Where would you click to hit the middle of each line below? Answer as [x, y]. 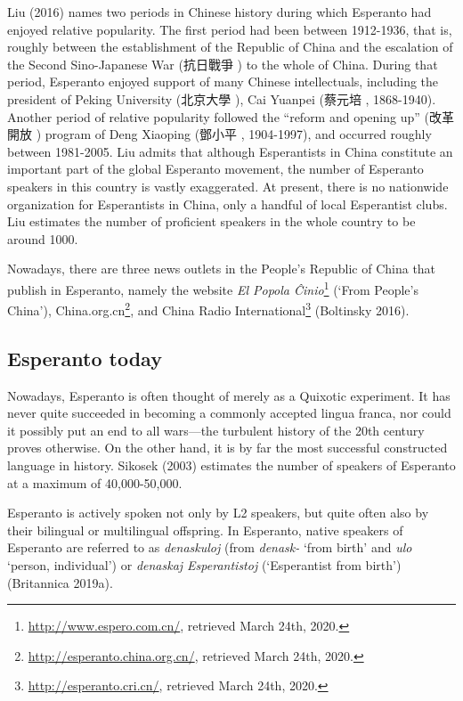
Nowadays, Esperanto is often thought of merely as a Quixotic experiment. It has [229, 395]
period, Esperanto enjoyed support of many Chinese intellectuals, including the [223, 82]
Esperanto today [85, 358]
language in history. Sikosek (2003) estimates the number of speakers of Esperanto [231, 465]
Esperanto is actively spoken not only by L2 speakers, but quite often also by [218, 513]
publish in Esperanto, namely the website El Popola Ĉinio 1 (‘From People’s [213, 288]
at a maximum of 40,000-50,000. [95, 482]
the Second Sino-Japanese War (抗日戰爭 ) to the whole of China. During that [223, 64]
